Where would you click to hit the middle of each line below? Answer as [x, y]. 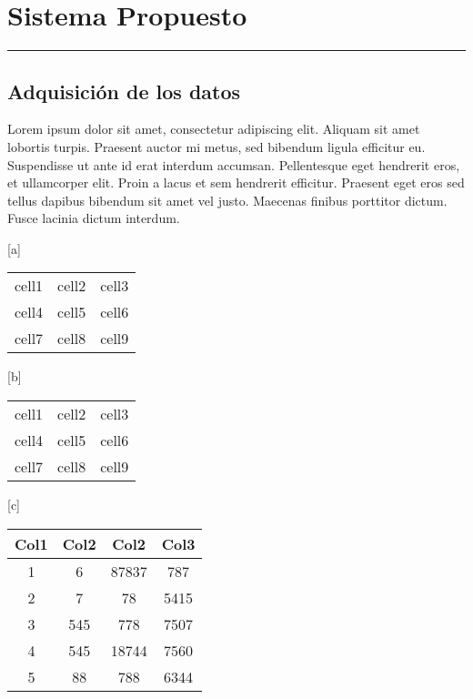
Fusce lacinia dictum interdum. [94, 218]
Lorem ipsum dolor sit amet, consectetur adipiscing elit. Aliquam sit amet [214, 129]
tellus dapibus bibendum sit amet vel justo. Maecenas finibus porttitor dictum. [227, 200]
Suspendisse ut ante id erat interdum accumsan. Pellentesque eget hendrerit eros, [234, 164]
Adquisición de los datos [124, 91]
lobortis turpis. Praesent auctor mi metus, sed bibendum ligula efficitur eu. [216, 146]
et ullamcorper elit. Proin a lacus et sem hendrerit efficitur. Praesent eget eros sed [236, 182]
